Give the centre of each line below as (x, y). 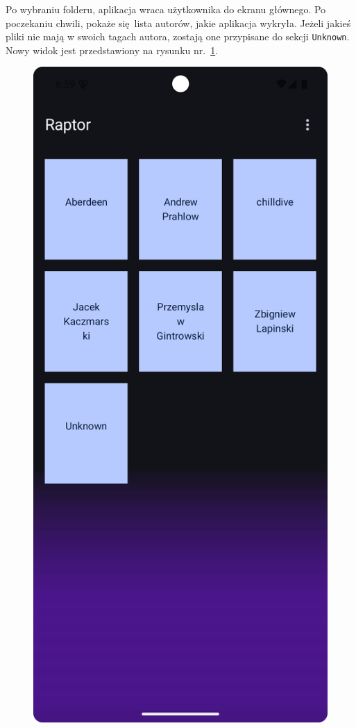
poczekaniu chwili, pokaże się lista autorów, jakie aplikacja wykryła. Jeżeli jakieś (178, 23)
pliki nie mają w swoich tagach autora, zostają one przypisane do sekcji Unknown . (178, 36)
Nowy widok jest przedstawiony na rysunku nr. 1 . (112, 50)
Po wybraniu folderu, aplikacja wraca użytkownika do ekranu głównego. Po (166, 9)
